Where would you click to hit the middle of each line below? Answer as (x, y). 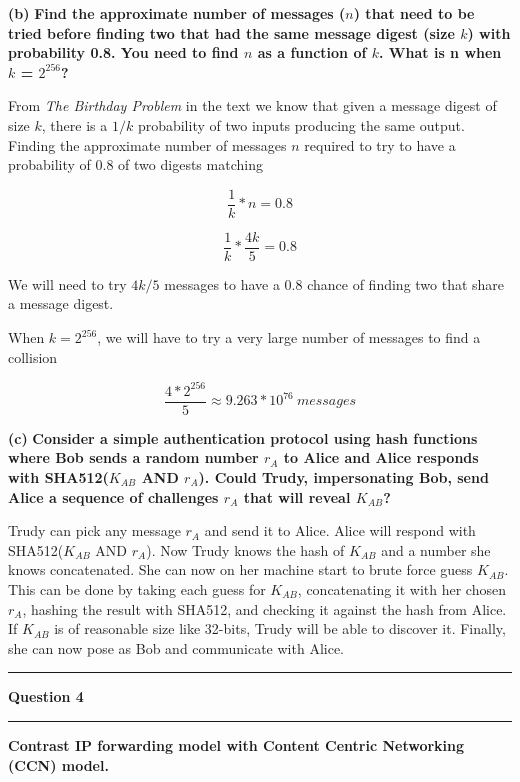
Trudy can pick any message (94, 530)
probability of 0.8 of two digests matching (135, 164)
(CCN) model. (58, 764)
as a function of (312, 52)
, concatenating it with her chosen (401, 588)
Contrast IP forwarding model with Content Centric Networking (236, 744)
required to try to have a (380, 144)
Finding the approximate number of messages (147, 144)
